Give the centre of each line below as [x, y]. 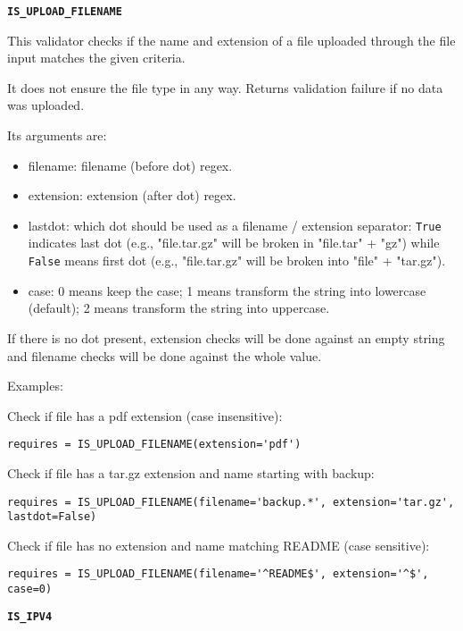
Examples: [35, 386]
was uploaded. [46, 105]
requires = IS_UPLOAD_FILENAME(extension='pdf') [154, 445]
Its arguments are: [57, 135]
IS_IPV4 [30, 616]
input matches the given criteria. [96, 58]
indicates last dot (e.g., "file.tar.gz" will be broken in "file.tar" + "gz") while [234, 243]
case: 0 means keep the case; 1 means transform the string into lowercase [227, 290]
